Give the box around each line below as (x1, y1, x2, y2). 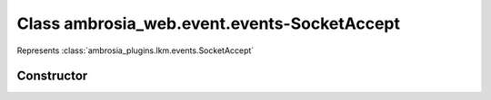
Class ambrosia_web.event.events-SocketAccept (16, 14, 400, 33)
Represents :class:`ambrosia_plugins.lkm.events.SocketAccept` (16, 45, 255, 56)
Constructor (16, 68, 88, 84)
